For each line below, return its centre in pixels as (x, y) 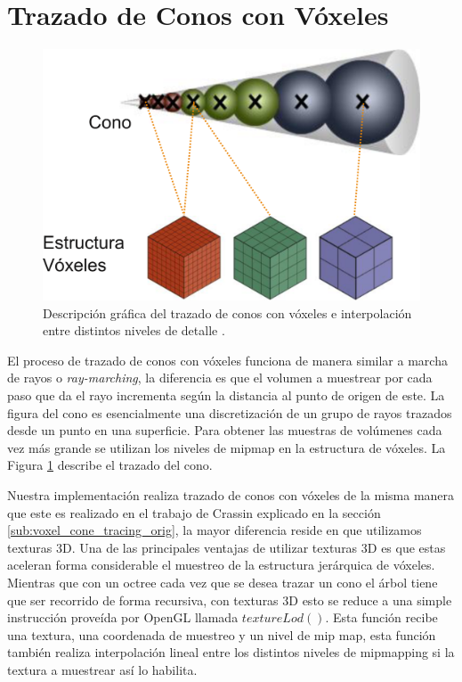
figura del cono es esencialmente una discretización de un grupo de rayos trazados (230, 412)
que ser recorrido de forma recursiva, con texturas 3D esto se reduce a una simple (230, 600)
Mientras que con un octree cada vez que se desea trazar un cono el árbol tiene (223, 582)
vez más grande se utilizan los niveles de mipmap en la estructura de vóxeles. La (227, 447)
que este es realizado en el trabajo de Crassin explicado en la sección (194, 512)
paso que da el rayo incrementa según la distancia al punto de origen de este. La (226, 395)
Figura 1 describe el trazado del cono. (110, 465)
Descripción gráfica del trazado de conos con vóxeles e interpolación (227, 312)
